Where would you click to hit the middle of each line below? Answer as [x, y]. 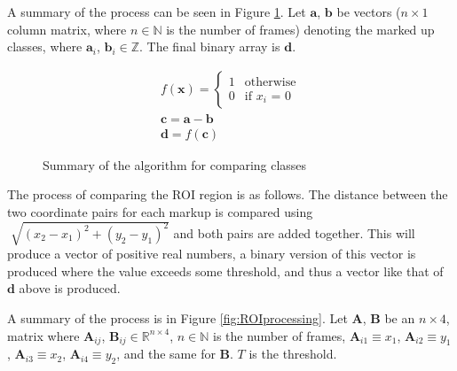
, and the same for [166, 354]
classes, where [45, 46]
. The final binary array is [210, 46]
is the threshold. [293, 354]
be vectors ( [369, 12]
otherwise [270, 82]
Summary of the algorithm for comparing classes [175, 164]
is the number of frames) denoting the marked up [300, 29]
